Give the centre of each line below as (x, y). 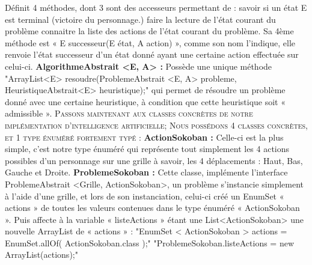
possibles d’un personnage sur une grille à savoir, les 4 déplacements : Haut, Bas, (154, 160)
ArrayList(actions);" (41, 254)
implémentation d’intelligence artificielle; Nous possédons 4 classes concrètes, (156, 125)
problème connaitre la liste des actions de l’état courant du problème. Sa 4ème (149, 31)
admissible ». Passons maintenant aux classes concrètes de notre (129, 113)
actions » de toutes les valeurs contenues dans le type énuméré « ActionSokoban (152, 208)
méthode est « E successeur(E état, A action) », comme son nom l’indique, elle (150, 42)
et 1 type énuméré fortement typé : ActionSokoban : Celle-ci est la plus (144, 137)
